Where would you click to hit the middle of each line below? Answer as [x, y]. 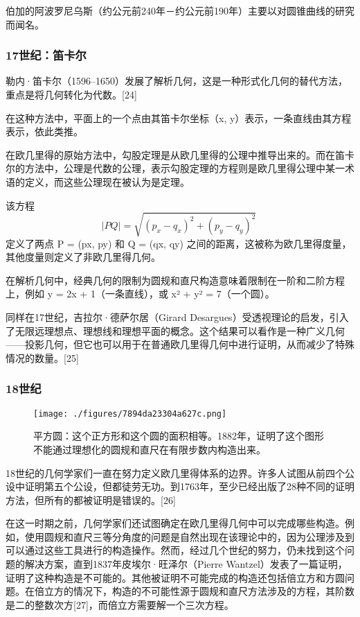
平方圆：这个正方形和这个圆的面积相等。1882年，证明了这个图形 [179, 436]
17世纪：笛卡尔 [46, 55]
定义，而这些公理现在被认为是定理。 [107, 181]
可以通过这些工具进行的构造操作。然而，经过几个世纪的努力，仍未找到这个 [175, 550]
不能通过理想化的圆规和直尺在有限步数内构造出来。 [150, 449]
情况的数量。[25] [42, 357]
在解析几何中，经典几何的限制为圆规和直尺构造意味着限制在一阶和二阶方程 [175, 280]
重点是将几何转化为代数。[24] [71, 94]
